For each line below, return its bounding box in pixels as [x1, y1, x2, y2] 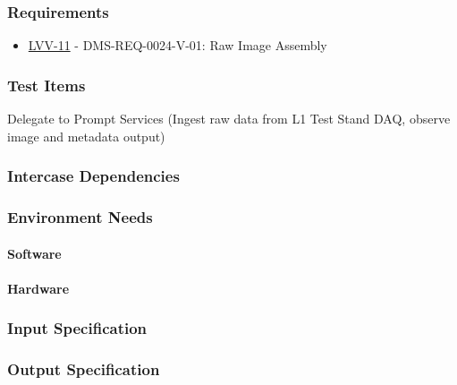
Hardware [7, 278, 70, 297]
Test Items [7, 73, 86, 96]
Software [7, 244, 62, 262]
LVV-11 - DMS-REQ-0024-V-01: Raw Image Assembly [28, 36, 327, 55]
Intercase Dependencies [7, 165, 180, 187]
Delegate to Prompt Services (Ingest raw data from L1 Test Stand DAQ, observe [7, 109, 451, 128]
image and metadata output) [7, 126, 165, 145]
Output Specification [7, 358, 160, 381]
